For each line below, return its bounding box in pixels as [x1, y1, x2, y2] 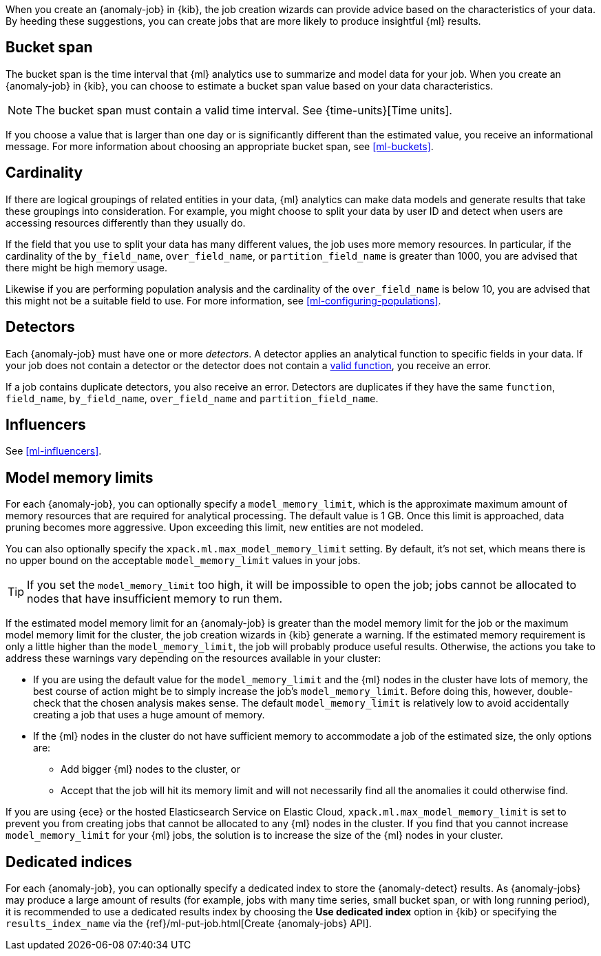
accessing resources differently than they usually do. [6, 216, 246, 229]
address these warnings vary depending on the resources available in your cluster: [6, 652, 381, 665]
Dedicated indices [6, 853, 132, 871]
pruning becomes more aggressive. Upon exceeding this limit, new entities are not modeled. [6, 521, 423, 534]
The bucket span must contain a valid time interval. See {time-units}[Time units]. [35, 103, 452, 117]
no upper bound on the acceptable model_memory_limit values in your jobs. [6, 554, 361, 567]
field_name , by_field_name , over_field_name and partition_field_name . [6, 392, 379, 404]
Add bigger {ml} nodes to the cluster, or [61, 763, 240, 776]
